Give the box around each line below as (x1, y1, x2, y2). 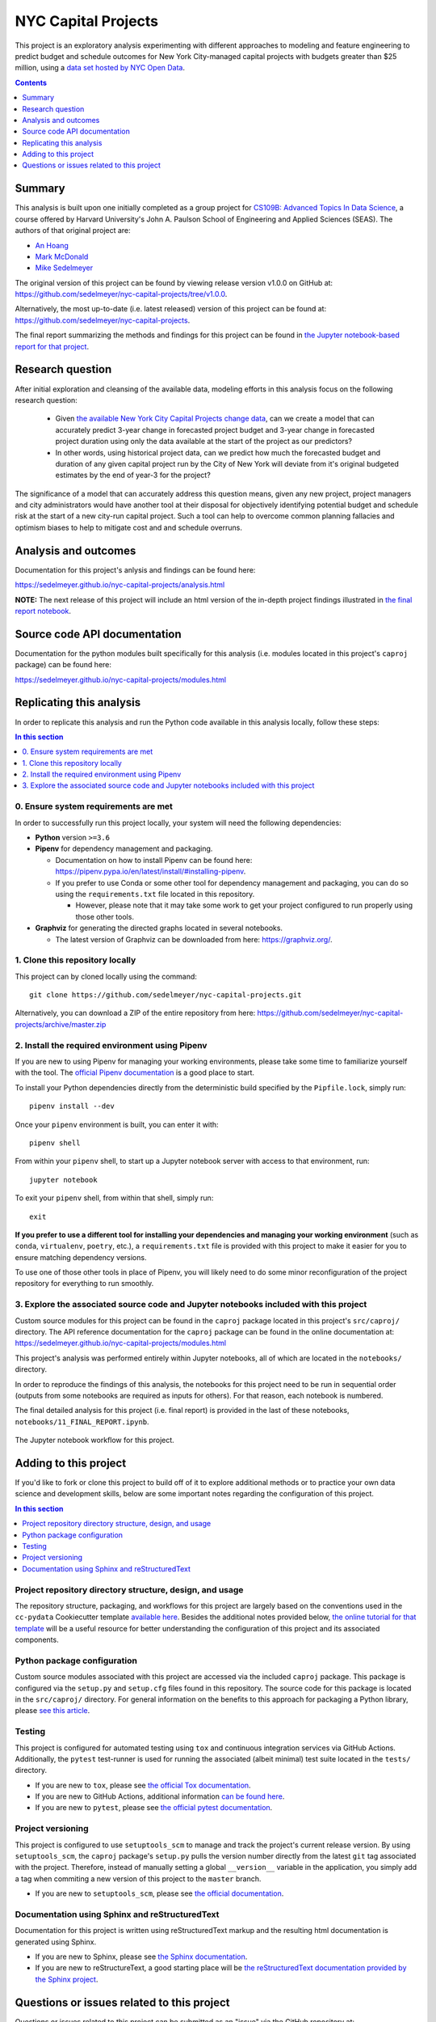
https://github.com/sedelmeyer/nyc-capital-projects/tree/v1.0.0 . (15, 290, 228, 299)
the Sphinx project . (35, 1974, 99, 1984)
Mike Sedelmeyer (35, 263, 93, 273)
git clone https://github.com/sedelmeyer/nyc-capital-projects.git (29, 991, 302, 1000)
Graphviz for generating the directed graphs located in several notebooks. (35, 923, 283, 933)
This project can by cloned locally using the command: (15, 971, 198, 981)
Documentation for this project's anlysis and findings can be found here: (15, 565, 256, 574)
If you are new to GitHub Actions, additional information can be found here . (35, 1791, 285, 1801)
